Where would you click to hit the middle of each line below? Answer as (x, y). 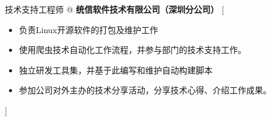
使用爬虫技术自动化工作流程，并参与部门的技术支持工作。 (132, 50)
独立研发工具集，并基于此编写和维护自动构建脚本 (116, 70)
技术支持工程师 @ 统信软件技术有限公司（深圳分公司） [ (114, 9)
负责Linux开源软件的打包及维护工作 (89, 29)
